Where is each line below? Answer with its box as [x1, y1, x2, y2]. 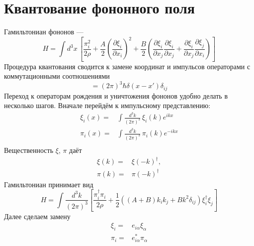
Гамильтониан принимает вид [4, 179, 93, 189]
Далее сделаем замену [4, 211, 71, 221]
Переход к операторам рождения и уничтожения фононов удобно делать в [4, 90, 228, 101]
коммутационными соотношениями [4, 71, 110, 81]
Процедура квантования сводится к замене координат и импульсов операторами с [4, 61, 251, 71]
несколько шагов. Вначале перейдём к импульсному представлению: [4, 100, 211, 111]
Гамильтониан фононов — [4, 26, 84, 37]
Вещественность [4, 145, 54, 155]
